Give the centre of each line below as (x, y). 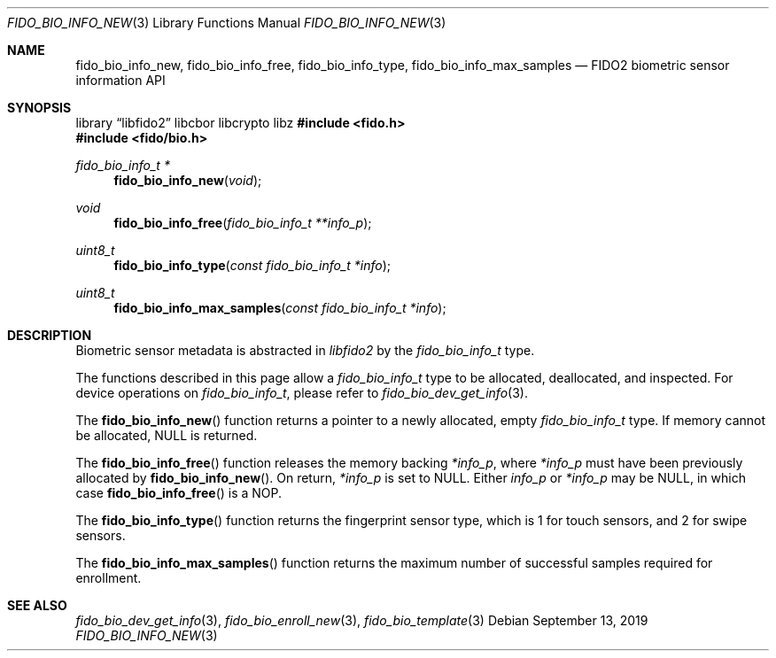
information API (120, 80)
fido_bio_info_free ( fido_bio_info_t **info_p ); (243, 223)
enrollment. (109, 578)
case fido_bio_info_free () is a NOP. (179, 493)
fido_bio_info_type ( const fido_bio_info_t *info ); (252, 265)
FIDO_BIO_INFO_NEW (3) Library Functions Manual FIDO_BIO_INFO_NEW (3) (227, 23)
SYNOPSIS (39, 108)
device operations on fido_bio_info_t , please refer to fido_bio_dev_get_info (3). (302, 393)
